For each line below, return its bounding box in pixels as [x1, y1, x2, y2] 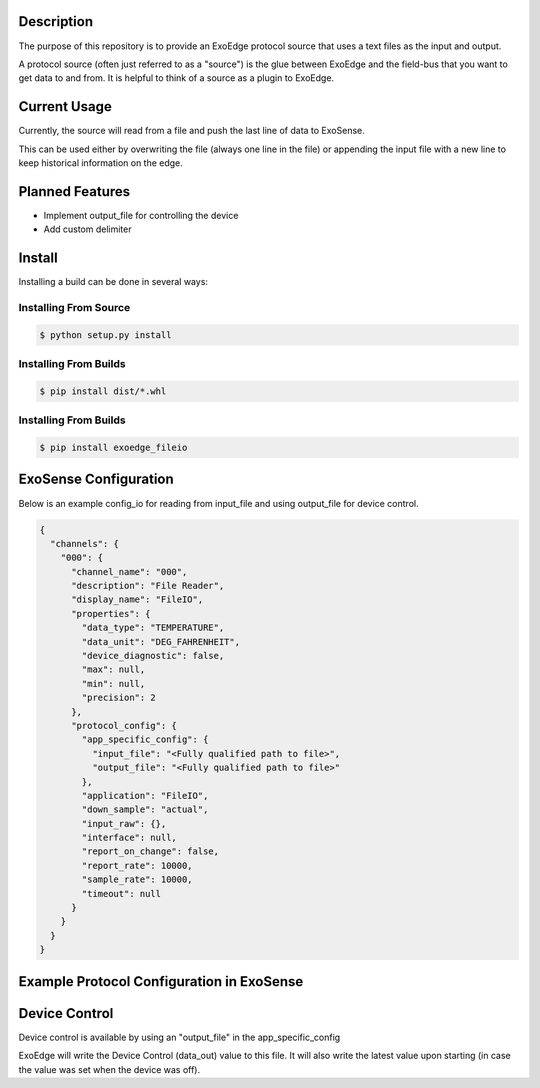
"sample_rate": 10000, [81, 874, 194, 885]
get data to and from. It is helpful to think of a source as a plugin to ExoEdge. [18, 72, 335, 84]
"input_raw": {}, [81, 818, 167, 829]
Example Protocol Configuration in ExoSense [18, 973, 304, 990]
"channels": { [50, 538, 120, 549]
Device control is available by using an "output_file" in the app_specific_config [18, 1031, 341, 1043]
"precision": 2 [81, 692, 157, 704]
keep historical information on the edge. [18, 156, 184, 169]
